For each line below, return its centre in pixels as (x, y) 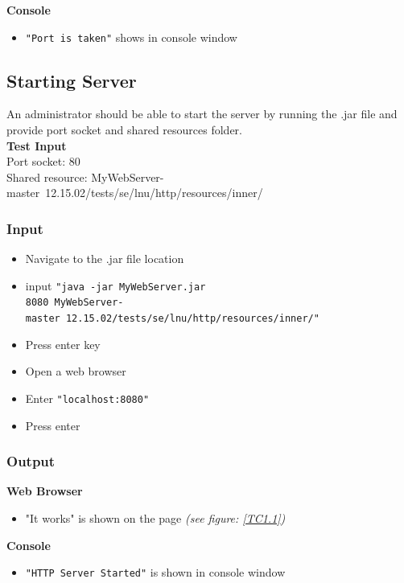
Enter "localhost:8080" (87, 398)
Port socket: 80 (43, 161)
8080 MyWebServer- (74, 303)
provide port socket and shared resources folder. (124, 130)
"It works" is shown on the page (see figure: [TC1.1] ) (155, 518)
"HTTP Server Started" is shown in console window (155, 572)
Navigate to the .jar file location (105, 259)
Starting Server (72, 80)
